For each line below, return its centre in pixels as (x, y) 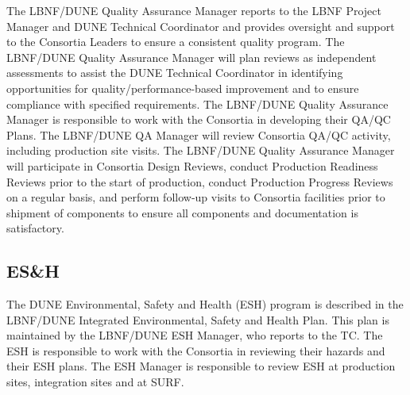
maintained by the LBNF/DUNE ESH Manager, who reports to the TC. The (195, 335)
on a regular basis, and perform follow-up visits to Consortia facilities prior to (196, 197)
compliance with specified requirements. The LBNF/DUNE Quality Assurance (197, 104)
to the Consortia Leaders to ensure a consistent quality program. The (176, 42)
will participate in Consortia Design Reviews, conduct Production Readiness (192, 165)
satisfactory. (35, 228)
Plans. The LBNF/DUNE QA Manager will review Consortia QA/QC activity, (199, 134)
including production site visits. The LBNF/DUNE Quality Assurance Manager (201, 150)
